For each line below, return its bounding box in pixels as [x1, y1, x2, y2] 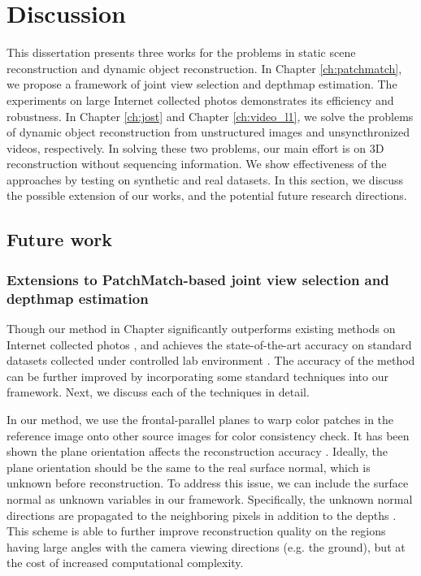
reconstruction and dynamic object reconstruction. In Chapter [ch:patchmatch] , [7, 59, 402, 76]
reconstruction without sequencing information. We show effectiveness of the [7, 155, 387, 172]
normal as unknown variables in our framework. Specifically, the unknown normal [7, 490, 413, 507]
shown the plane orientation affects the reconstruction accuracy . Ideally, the [7, 443, 388, 460]
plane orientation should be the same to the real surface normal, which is [7, 458, 371, 475]
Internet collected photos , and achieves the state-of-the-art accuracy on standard [7, 336, 412, 353]
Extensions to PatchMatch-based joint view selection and [7, 269, 389, 289]
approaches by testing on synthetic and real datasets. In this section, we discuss [7, 171, 404, 188]
